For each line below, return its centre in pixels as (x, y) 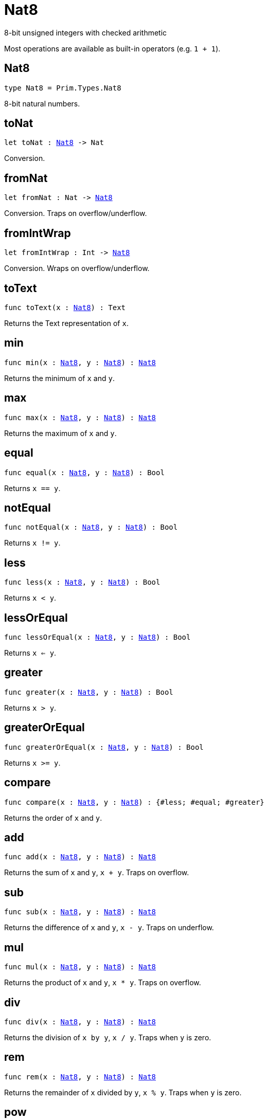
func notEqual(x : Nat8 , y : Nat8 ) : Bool (91, 527)
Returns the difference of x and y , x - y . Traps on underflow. (109, 928)
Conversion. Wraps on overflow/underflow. (77, 268)
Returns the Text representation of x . (66, 323)
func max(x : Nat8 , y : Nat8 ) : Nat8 (80, 417)
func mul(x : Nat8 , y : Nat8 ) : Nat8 (80, 967)
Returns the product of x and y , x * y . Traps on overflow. (103, 983)
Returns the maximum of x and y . (60, 433)
